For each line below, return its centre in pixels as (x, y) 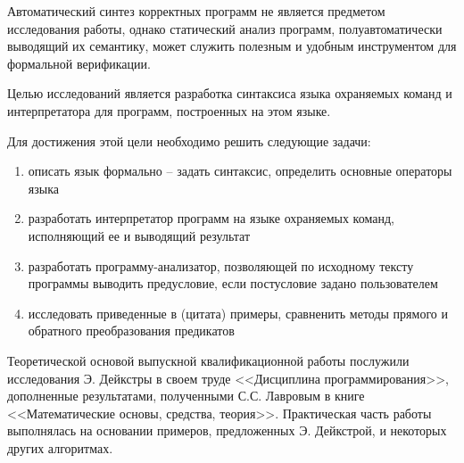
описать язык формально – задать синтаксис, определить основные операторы (240, 171)
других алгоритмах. (60, 447)
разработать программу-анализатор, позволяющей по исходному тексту (221, 265)
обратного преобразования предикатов (131, 331)
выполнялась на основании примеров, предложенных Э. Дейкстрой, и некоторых (227, 430)
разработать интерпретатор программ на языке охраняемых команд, (211, 218)
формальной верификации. (79, 63)
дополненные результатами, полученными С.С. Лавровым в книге (186, 396)
